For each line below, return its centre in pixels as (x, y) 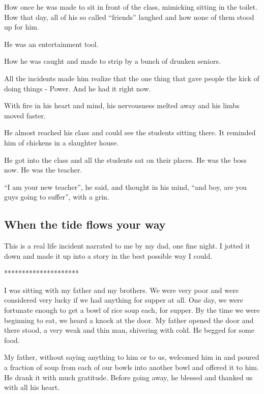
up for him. (22, 27)
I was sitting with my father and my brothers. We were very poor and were (121, 290)
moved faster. (25, 115)
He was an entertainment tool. (51, 44)
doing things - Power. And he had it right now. (78, 88)
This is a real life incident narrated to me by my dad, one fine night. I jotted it (127, 246)
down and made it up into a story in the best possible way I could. (108, 255)
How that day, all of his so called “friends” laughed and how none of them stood (129, 17)
